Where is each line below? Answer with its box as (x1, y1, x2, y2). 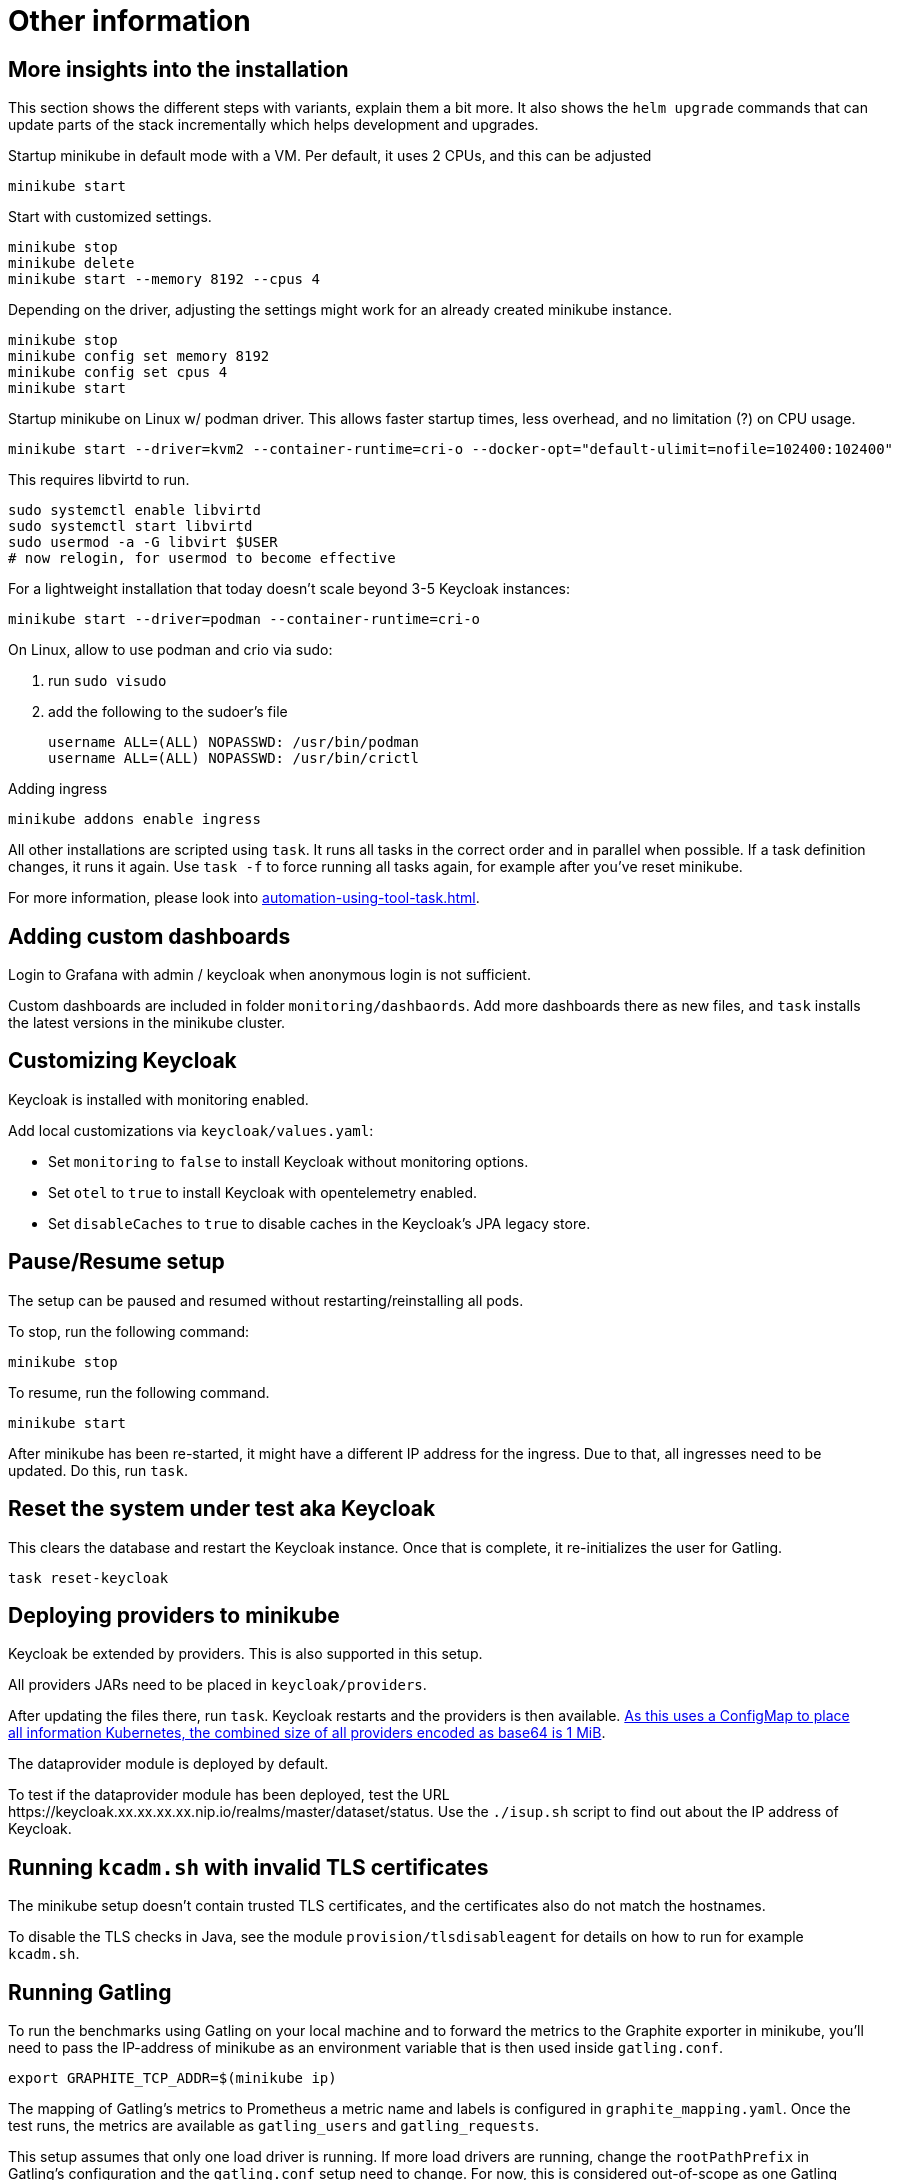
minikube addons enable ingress (8, 811, 261, 828)
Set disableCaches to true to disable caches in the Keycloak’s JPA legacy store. (48, 1214, 591, 1232)
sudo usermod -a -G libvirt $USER (8, 534, 278, 551)
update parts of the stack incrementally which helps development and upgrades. (8, 116, 539, 134)
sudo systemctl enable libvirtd (8, 502, 261, 519)
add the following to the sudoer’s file (48, 703, 288, 721)
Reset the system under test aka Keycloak (8, 1496, 436, 1522)
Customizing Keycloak (8, 1048, 237, 1074)
